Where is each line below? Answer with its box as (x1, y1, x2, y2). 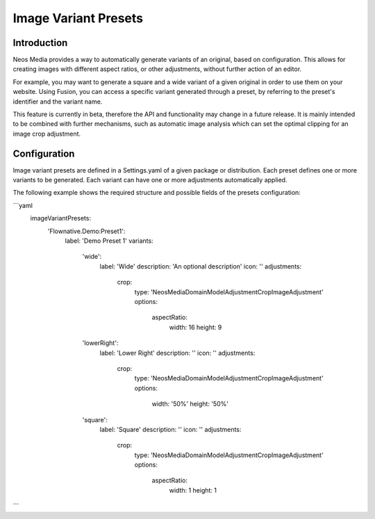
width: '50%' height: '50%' (151, 400, 229, 408)
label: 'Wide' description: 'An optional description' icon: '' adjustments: (99, 262, 302, 271)
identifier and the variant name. (12, 97, 103, 106)
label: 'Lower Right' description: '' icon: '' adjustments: (99, 349, 256, 357)
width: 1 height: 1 (169, 486, 217, 494)
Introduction (12, 37, 68, 49)
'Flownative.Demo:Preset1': (47, 227, 126, 235)
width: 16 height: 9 (169, 323, 222, 331)
